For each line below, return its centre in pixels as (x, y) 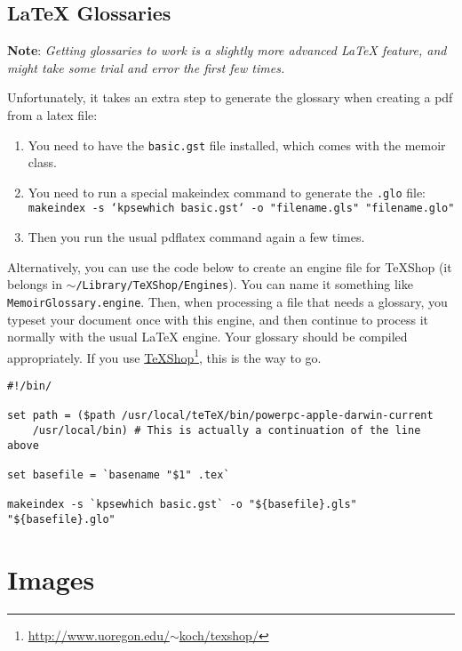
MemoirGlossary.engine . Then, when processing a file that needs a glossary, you (227, 301)
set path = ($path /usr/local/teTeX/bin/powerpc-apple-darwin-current (220, 416)
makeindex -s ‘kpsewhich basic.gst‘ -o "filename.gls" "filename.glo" (241, 209)
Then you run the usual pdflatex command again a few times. (196, 237)
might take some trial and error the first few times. (146, 67)
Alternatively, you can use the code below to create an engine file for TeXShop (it (230, 266)
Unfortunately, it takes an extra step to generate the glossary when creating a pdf (230, 97)
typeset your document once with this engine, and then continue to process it (218, 319)
